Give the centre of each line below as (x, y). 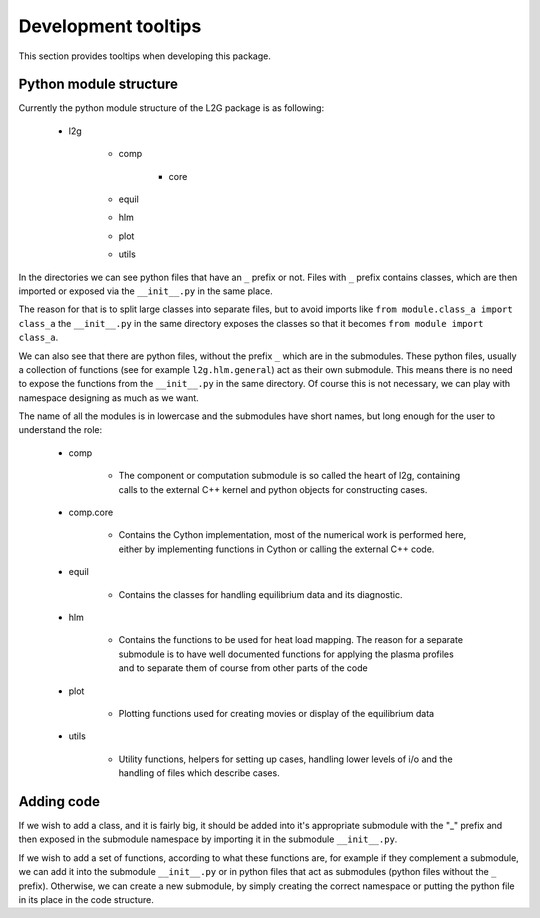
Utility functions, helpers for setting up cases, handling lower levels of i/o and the (286, 759)
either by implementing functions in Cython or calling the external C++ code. (276, 549)
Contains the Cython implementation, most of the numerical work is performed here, (292, 535)
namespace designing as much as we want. (108, 397)
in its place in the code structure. (86, 899)
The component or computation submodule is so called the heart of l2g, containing (289, 476)
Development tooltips (110, 26)
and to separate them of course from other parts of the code (243, 668)
